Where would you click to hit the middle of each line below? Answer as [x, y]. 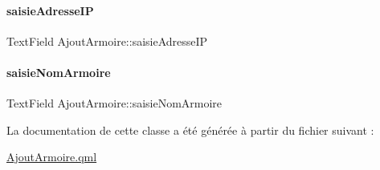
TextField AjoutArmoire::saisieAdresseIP [107, 40]
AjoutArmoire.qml [52, 157]
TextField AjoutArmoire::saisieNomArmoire [114, 103]
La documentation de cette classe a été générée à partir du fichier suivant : [190, 130]
